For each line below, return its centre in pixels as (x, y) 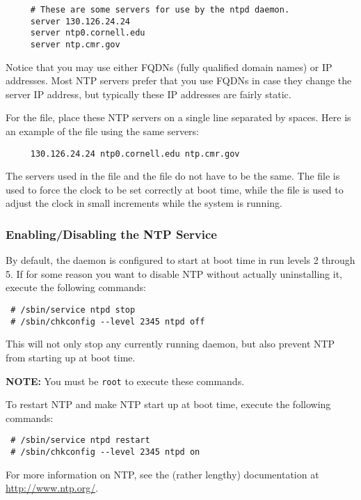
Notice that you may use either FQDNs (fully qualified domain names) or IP (169, 67)
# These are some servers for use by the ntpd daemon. (160, 10)
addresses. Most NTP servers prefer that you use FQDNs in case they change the (179, 80)
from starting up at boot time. (71, 357)
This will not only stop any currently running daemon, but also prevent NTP (170, 344)
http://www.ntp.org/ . (52, 488)
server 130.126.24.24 (80, 21)
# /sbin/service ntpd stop (73, 310)
